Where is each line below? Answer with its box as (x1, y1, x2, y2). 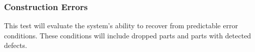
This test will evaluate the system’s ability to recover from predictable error (4, 20, 238, 31)
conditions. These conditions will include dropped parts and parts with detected (4, 30, 251, 40)
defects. (4, 40, 27, 50)
